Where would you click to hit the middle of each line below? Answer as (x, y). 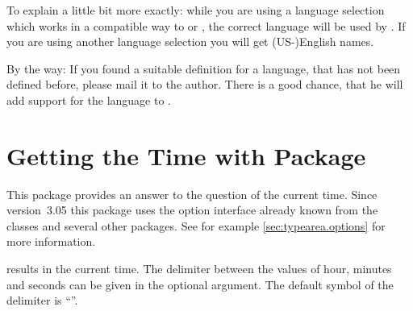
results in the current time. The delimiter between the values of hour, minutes (199, 269)
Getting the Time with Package (186, 155)
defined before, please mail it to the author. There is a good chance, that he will (205, 84)
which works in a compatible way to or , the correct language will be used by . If (206, 25)
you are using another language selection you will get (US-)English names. (190, 41)
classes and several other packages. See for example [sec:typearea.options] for (196, 225)
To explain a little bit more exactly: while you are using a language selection (196, 10)
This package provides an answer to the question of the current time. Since (192, 194)
